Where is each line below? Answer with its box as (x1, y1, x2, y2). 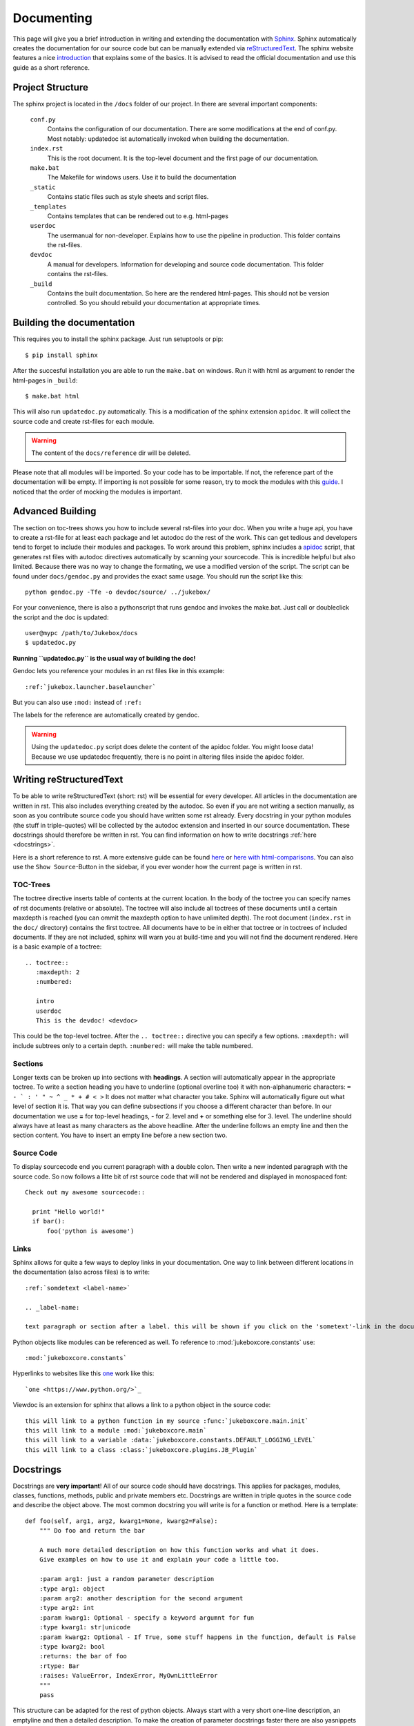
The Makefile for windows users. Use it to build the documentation (47, 173, 237, 182)
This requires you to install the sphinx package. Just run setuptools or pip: (12, 335, 224, 343)
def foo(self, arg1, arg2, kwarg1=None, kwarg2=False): (25, 1517, 218, 1525)
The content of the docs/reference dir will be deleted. (31, 449, 191, 457)
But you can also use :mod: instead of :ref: (12, 698, 143, 707)
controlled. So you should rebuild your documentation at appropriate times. (47, 299, 262, 307)
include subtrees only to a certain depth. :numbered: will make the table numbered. (12, 1041, 253, 1049)
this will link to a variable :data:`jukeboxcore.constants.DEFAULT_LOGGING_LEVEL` (25, 1436, 317, 1444)
